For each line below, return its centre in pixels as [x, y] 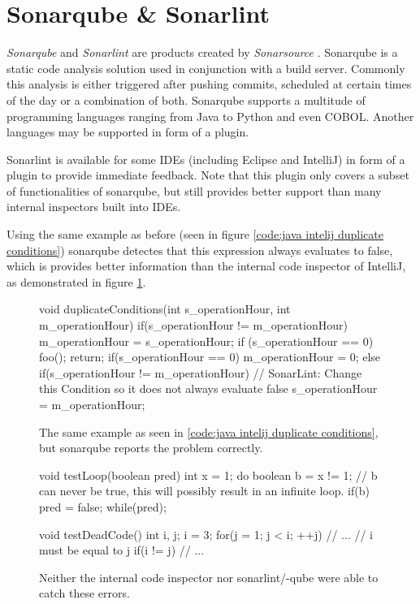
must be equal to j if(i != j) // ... [122, 550]
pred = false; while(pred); [103, 506]
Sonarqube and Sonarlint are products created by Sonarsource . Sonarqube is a [202, 52]
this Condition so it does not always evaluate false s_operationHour [208, 388]
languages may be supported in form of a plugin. [128, 132]
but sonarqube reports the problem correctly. [151, 448]
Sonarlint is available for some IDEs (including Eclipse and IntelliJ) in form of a [206, 159]
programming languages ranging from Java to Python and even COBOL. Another [210, 116]
